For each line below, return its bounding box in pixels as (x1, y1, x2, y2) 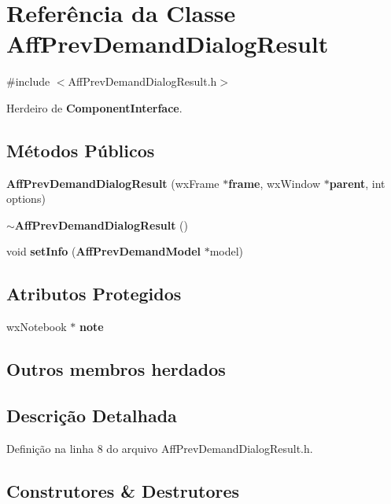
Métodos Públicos (6, 138, 155, 162)
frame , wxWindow (228, 175, 321, 191)
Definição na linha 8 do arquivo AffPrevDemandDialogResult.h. (6, 440, 313, 456)
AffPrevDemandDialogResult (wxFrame (6, 175, 219, 191)
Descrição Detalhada (6, 403, 177, 428)
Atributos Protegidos (6, 281, 182, 306)
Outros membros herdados (6, 357, 226, 381)
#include (6, 73, 50, 90)
